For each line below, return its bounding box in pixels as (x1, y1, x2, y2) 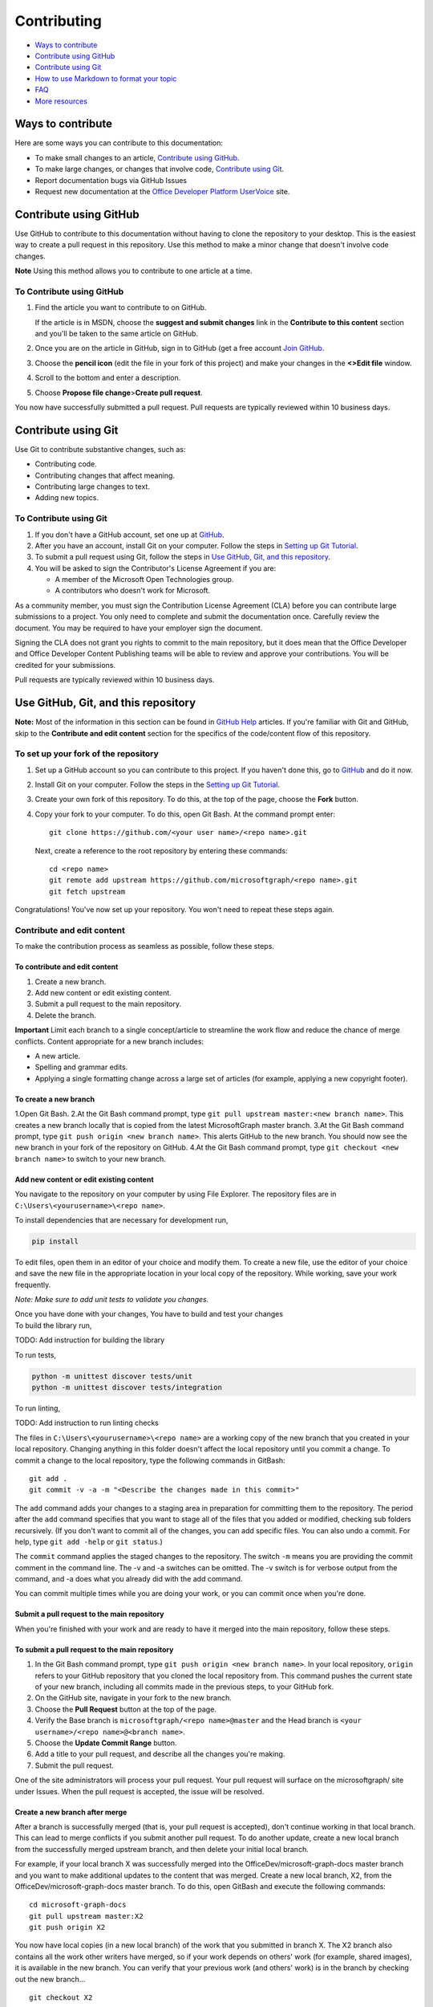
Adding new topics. (34, 493, 99, 503)
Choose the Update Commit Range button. (34, 1738, 177, 1748)
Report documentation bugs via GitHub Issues (34, 175, 188, 185)
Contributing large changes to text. (34, 482, 150, 491)
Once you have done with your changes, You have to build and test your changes (14, 1309, 284, 1319)
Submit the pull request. (34, 1761, 114, 1770)
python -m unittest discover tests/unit (31, 1371, 192, 1381)
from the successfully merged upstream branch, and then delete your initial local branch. (14, 1844, 309, 1854)
